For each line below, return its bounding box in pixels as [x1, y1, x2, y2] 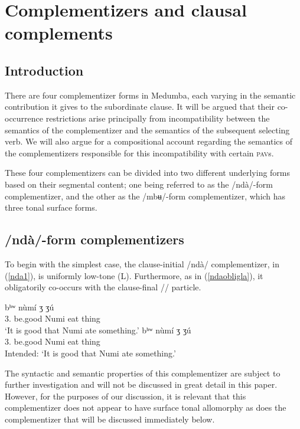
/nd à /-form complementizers [5, 230, 184, 248]
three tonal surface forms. [5, 201, 97, 214]
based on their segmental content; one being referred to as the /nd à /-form [5, 178, 273, 190]
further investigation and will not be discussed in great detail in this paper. [5, 378, 278, 391]
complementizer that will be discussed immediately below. [5, 413, 215, 425]
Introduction [5, 61, 84, 79]
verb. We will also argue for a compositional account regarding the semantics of [5, 135, 292, 148]
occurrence [5, 112, 44, 124]
